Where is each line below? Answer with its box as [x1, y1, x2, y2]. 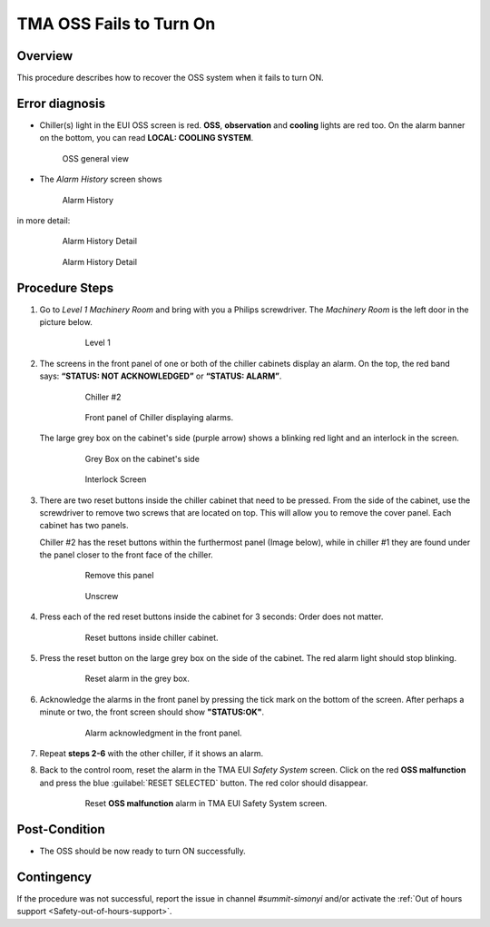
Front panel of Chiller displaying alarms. [84, 411, 234, 422]
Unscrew [84, 590, 119, 601]
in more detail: [16, 214, 71, 226]
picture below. [39, 317, 93, 327]
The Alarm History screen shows [39, 173, 162, 185]
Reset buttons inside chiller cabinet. [84, 632, 219, 643]
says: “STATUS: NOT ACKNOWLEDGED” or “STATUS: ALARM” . [39, 370, 282, 381]
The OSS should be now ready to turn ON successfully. [39, 845, 247, 857]
